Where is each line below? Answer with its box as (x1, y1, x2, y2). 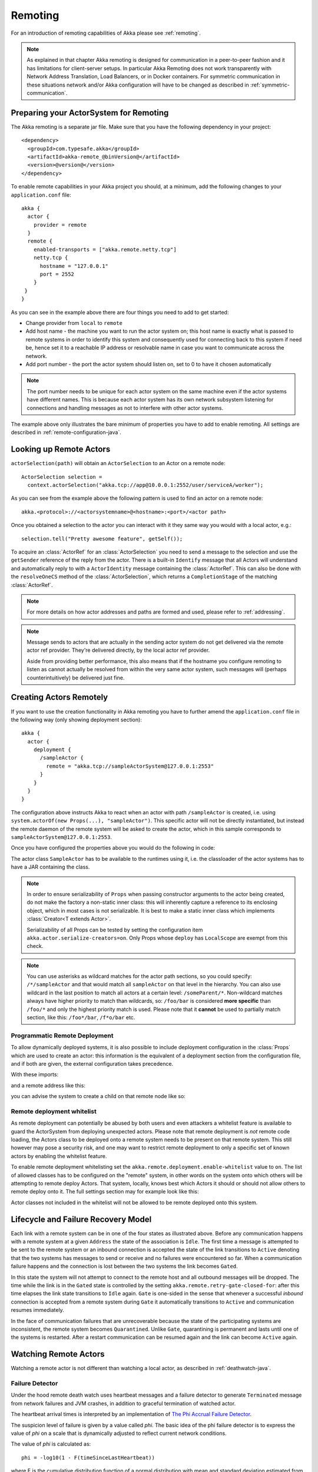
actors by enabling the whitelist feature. (11, 1152, 107, 1159)
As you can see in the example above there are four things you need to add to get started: (11, 309, 229, 316)
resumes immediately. (11, 1307, 64, 1314)
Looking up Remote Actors (11, 445, 111, 455)
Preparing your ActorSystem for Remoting (11, 108, 169, 118)
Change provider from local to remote (25, 320, 123, 326)
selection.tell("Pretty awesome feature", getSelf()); (21, 535, 183, 542)
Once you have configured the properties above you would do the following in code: (11, 844, 215, 851)
